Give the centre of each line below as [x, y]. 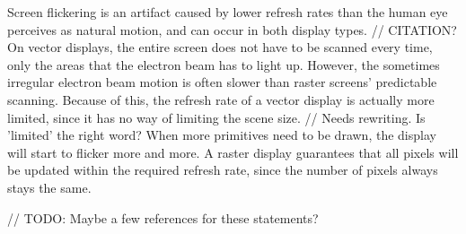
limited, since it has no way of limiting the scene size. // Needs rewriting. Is [216, 117]
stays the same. [49, 187]
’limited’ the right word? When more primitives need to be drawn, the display [222, 135]
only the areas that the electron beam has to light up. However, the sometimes [224, 64]
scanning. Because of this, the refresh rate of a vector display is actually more [221, 99]
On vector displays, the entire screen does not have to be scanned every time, [220, 47]
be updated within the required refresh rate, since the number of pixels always [223, 170]
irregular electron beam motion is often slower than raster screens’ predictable [222, 82]
